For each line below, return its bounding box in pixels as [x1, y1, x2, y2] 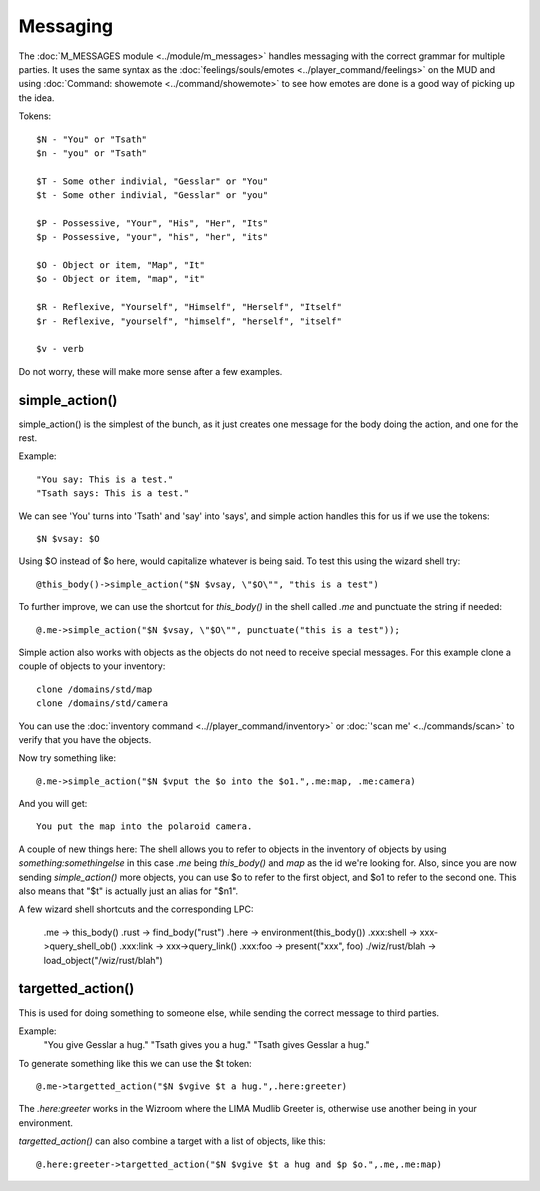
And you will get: [18, 798, 88, 810]
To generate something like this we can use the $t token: [18, 1057, 252, 1069]
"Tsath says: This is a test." [36, 488, 190, 499]
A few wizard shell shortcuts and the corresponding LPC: [18, 903, 254, 915]
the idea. [18, 91, 55, 104]
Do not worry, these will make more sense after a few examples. [18, 365, 283, 377]
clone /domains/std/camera [36, 698, 169, 709]
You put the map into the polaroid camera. [36, 821, 253, 832]
